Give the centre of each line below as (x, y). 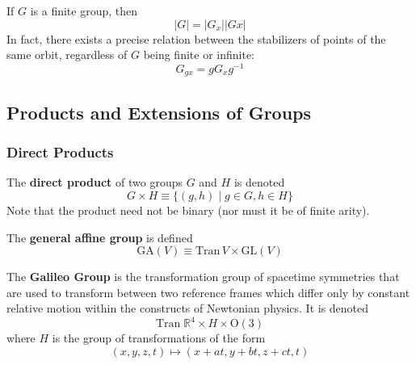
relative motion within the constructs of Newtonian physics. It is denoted (188, 308)
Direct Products (60, 152)
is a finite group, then (84, 10)
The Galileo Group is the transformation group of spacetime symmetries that (203, 277)
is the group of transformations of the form (159, 338)
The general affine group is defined (100, 237)
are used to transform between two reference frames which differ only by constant (208, 292)
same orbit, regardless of (67, 55)
